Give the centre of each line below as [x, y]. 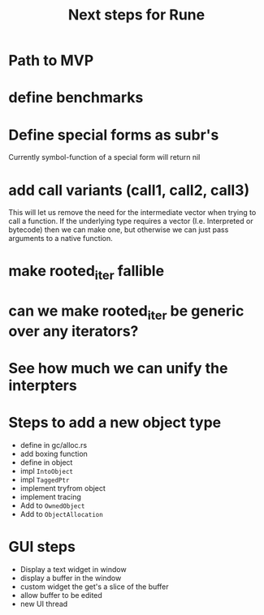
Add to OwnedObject [52, 505]
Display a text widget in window [74, 569]
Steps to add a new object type [115, 423]
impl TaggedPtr [45, 480]
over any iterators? [74, 331]
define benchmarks [76, 98]
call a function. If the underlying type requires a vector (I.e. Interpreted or [131, 221]
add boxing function [54, 454]
